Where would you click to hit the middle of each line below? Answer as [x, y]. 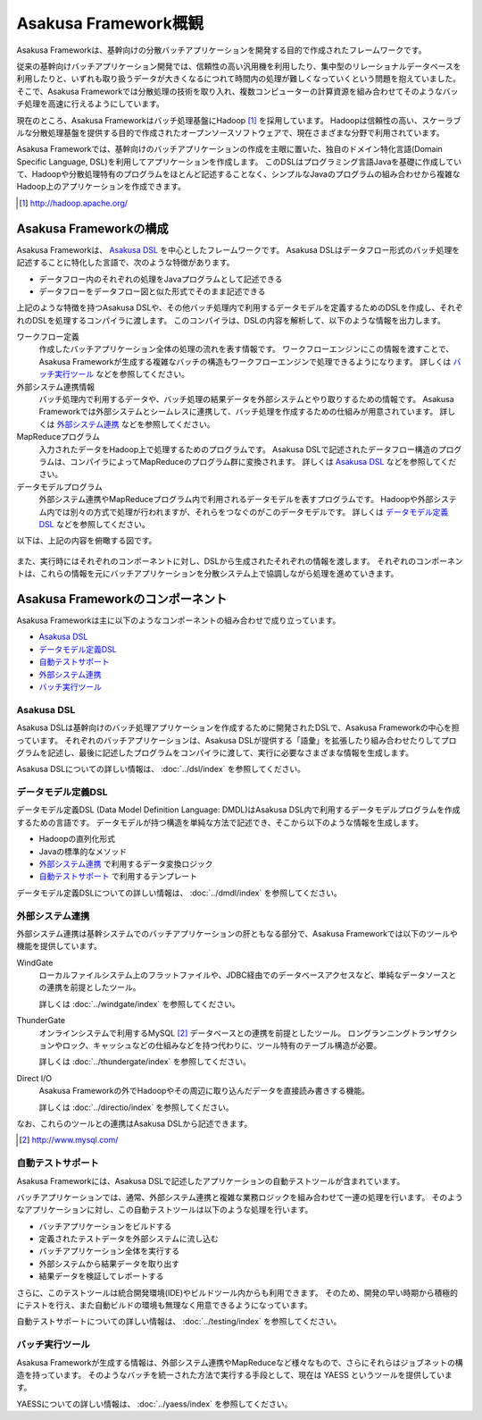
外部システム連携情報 [56, 387]
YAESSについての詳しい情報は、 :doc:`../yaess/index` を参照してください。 [154, 1404]
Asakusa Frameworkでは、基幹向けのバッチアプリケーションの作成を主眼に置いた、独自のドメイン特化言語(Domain [230, 149]
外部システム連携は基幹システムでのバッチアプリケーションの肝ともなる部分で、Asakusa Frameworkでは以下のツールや [237, 933]
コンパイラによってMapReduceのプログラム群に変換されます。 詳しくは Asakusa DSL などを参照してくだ [263, 462]
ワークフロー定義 [48, 337]
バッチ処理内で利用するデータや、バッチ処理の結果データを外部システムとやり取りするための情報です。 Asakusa [246, 399]
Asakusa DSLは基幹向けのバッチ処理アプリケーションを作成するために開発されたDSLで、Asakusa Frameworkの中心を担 [238, 727]
